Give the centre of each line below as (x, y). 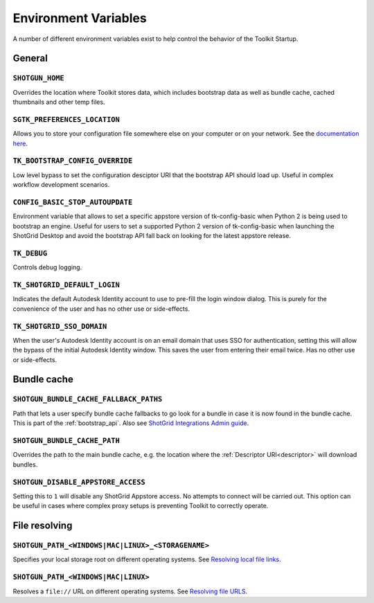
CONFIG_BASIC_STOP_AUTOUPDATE (73, 202)
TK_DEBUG (30, 253)
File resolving (43, 526)
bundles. (25, 465)
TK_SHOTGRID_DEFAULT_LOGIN (66, 285)
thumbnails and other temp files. (59, 102)
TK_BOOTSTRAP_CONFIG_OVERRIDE (73, 161)
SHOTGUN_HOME (39, 78)
